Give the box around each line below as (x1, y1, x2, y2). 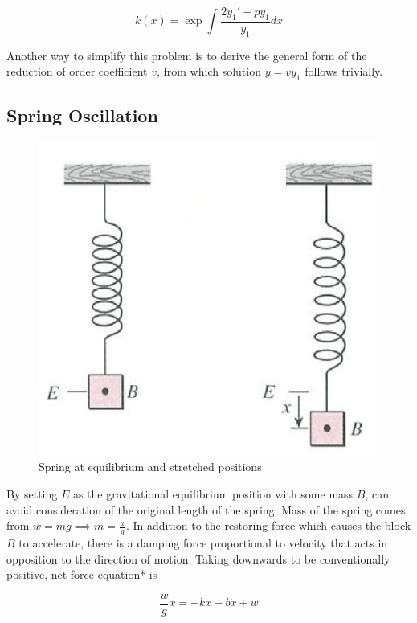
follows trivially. (305, 63, 383, 80)
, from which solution (156, 63, 261, 80)
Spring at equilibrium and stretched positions (39, 458, 262, 475)
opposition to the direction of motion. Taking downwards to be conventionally (6, 550, 390, 567)
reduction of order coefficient (6, 63, 148, 80)
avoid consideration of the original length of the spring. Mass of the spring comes (6, 501, 406, 518)
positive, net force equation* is (6, 566, 157, 583)
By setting (6, 485, 58, 502)
